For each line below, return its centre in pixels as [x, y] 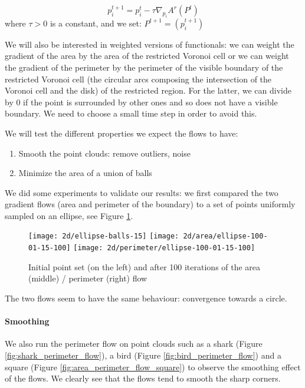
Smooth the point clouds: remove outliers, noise [104, 153]
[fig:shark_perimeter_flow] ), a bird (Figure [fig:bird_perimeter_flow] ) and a [143, 355]
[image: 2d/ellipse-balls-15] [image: [104, 236]
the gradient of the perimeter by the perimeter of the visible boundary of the [144, 67]
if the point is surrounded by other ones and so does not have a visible [150, 102]
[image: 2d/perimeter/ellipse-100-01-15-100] [164, 248]
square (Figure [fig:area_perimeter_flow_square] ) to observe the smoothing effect [153, 367]
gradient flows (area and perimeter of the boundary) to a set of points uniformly [150, 204]
